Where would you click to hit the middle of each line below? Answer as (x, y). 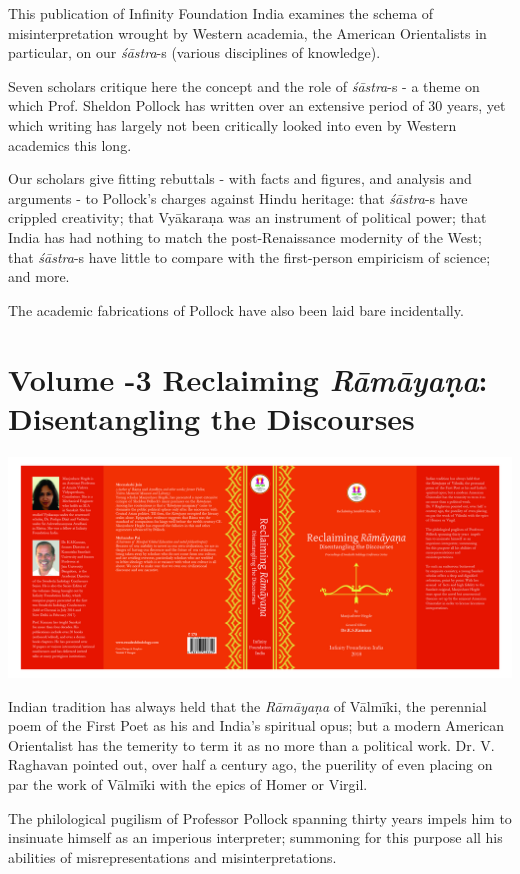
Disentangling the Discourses (211, 417)
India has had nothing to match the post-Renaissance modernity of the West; (245, 236)
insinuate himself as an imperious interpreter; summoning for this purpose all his (255, 837)
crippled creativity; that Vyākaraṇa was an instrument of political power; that (247, 217)
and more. (39, 276)
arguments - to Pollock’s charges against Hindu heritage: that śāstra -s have (238, 197)
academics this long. (70, 144)
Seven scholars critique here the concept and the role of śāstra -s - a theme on (244, 85)
